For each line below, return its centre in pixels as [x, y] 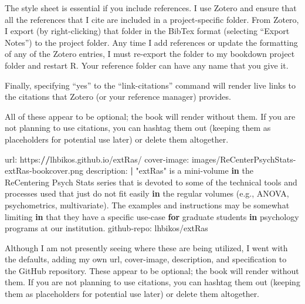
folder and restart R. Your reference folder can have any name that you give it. [147, 65]
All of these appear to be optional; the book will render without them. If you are [150, 116]
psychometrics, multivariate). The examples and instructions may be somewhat [147, 205]
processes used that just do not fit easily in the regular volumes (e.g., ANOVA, [147, 193]
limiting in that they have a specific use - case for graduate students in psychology [152, 216]
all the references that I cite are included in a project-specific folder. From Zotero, [152, 19]
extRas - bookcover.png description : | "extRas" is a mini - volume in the [129, 170]
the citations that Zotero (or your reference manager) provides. [118, 97]
